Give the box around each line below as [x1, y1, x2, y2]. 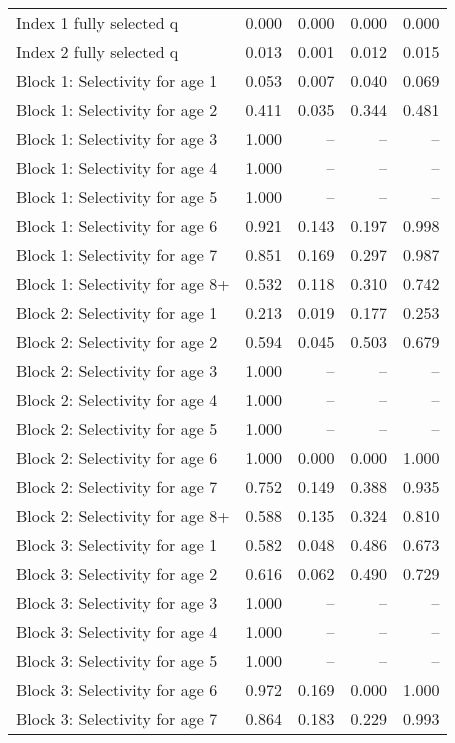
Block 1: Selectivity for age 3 [16, 127, 218, 150]
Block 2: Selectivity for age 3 [16, 359, 218, 382]
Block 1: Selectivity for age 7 [16, 243, 218, 266]
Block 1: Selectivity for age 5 [16, 185, 218, 208]
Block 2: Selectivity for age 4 [16, 388, 218, 411]
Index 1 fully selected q [16, 11, 179, 34]
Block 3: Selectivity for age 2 [16, 562, 218, 585]
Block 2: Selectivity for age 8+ [16, 504, 230, 527]
